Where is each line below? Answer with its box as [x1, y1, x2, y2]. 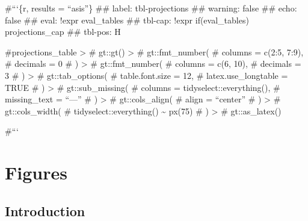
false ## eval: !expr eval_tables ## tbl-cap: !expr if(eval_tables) [5, 13, 249, 26]
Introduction [5, 201, 85, 220]
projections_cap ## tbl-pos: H [5, 25, 121, 38]
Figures [5, 160, 67, 185]
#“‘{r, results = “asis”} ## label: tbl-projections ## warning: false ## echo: [5, 2, 297, 14]
